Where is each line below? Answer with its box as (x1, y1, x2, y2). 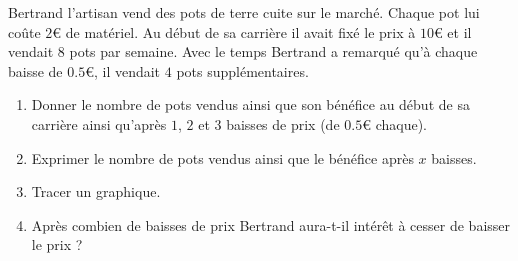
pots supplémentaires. (176, 60, 309, 81)
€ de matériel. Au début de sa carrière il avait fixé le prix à (52, 21, 416, 42)
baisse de (8, 60, 63, 81)
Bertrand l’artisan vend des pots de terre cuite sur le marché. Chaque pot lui (8, 2, 480, 22)
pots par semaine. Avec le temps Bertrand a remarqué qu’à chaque (69, 41, 478, 62)
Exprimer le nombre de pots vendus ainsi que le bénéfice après (31, 147, 414, 168)
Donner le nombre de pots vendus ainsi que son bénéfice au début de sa (31, 94, 470, 115)
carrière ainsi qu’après (31, 113, 167, 134)
